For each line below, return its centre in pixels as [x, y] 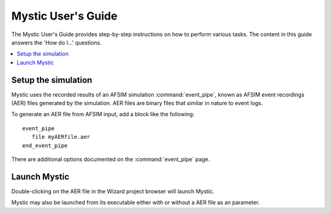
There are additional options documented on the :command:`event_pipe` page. [111, 159]
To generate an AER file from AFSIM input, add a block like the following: [103, 114]
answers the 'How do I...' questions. [56, 42]
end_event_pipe [45, 146]
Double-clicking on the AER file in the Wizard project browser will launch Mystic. [113, 191]
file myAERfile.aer [61, 137]
